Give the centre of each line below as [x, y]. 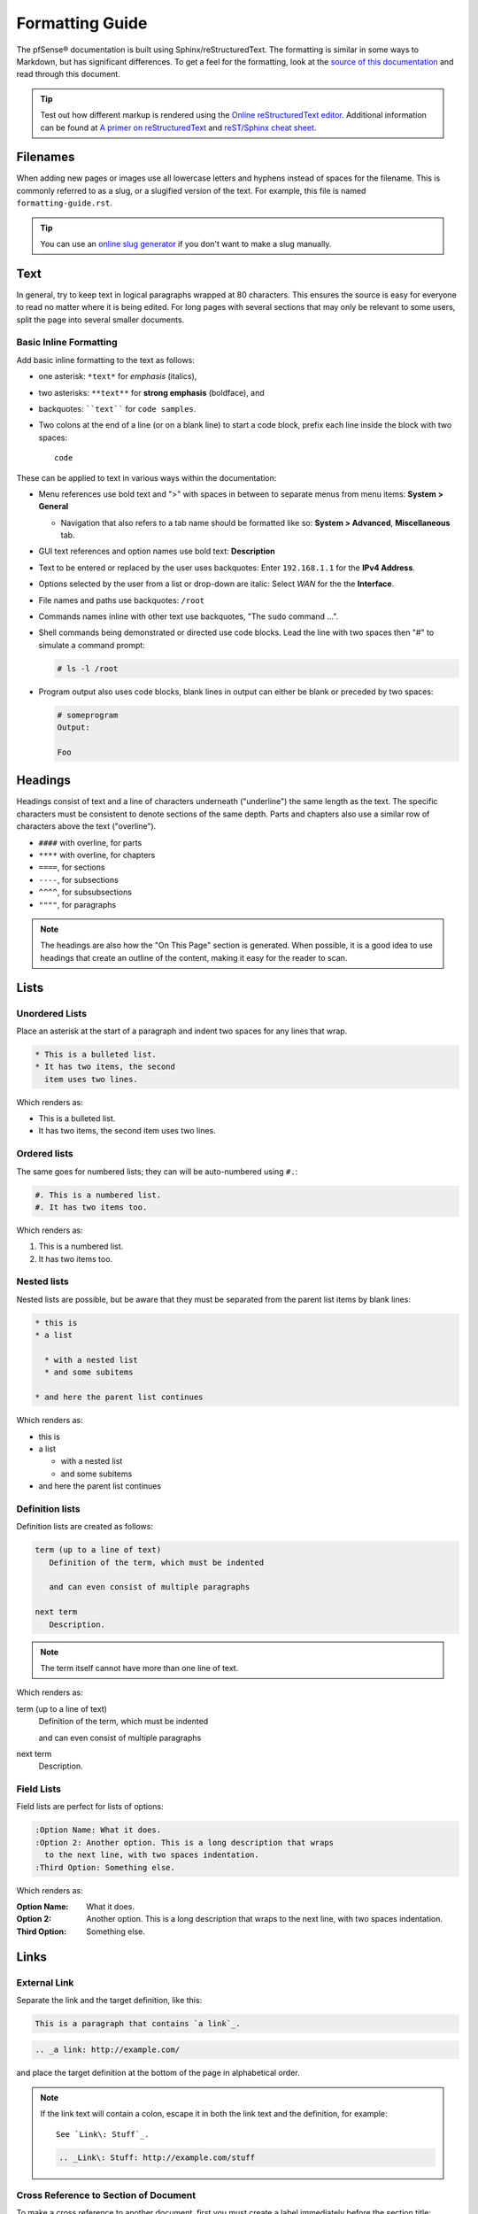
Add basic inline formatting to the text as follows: [105, 360]
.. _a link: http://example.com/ [108, 2050]
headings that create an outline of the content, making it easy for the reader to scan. [194, 957]
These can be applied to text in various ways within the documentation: [146, 477]
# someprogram [88, 715]
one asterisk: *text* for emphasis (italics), [118, 376]
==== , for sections [72, 867]
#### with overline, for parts [90, 842]
